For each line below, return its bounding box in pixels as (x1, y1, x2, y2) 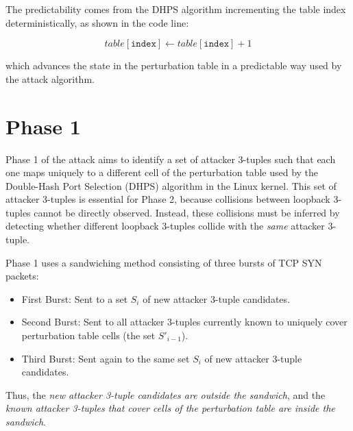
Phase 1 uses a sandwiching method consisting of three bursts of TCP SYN (5, 255, 322, 269)
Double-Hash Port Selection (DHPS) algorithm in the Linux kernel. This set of (5, 178, 337, 193)
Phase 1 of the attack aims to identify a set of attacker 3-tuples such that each (5, 151, 336, 166)
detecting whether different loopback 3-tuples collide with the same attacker (5, 219, 325, 233)
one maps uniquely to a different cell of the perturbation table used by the (5, 165, 319, 180)
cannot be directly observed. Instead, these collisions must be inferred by (34, 205, 340, 219)
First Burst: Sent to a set (21, 291, 128, 306)
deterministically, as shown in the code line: (5, 15, 189, 29)
